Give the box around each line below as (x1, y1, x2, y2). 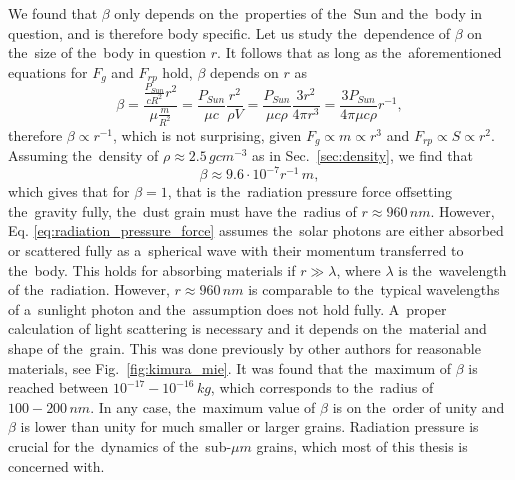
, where (336, 259, 381, 280)
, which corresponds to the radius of (210, 377, 434, 398)
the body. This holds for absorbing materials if (8, 259, 296, 280)
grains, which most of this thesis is (256, 436, 468, 456)
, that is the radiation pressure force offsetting (167, 181, 453, 202)
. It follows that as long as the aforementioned (217, 42, 502, 63)
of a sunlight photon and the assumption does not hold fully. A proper (8, 298, 447, 319)
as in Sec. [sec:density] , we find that (252, 145, 473, 166)
